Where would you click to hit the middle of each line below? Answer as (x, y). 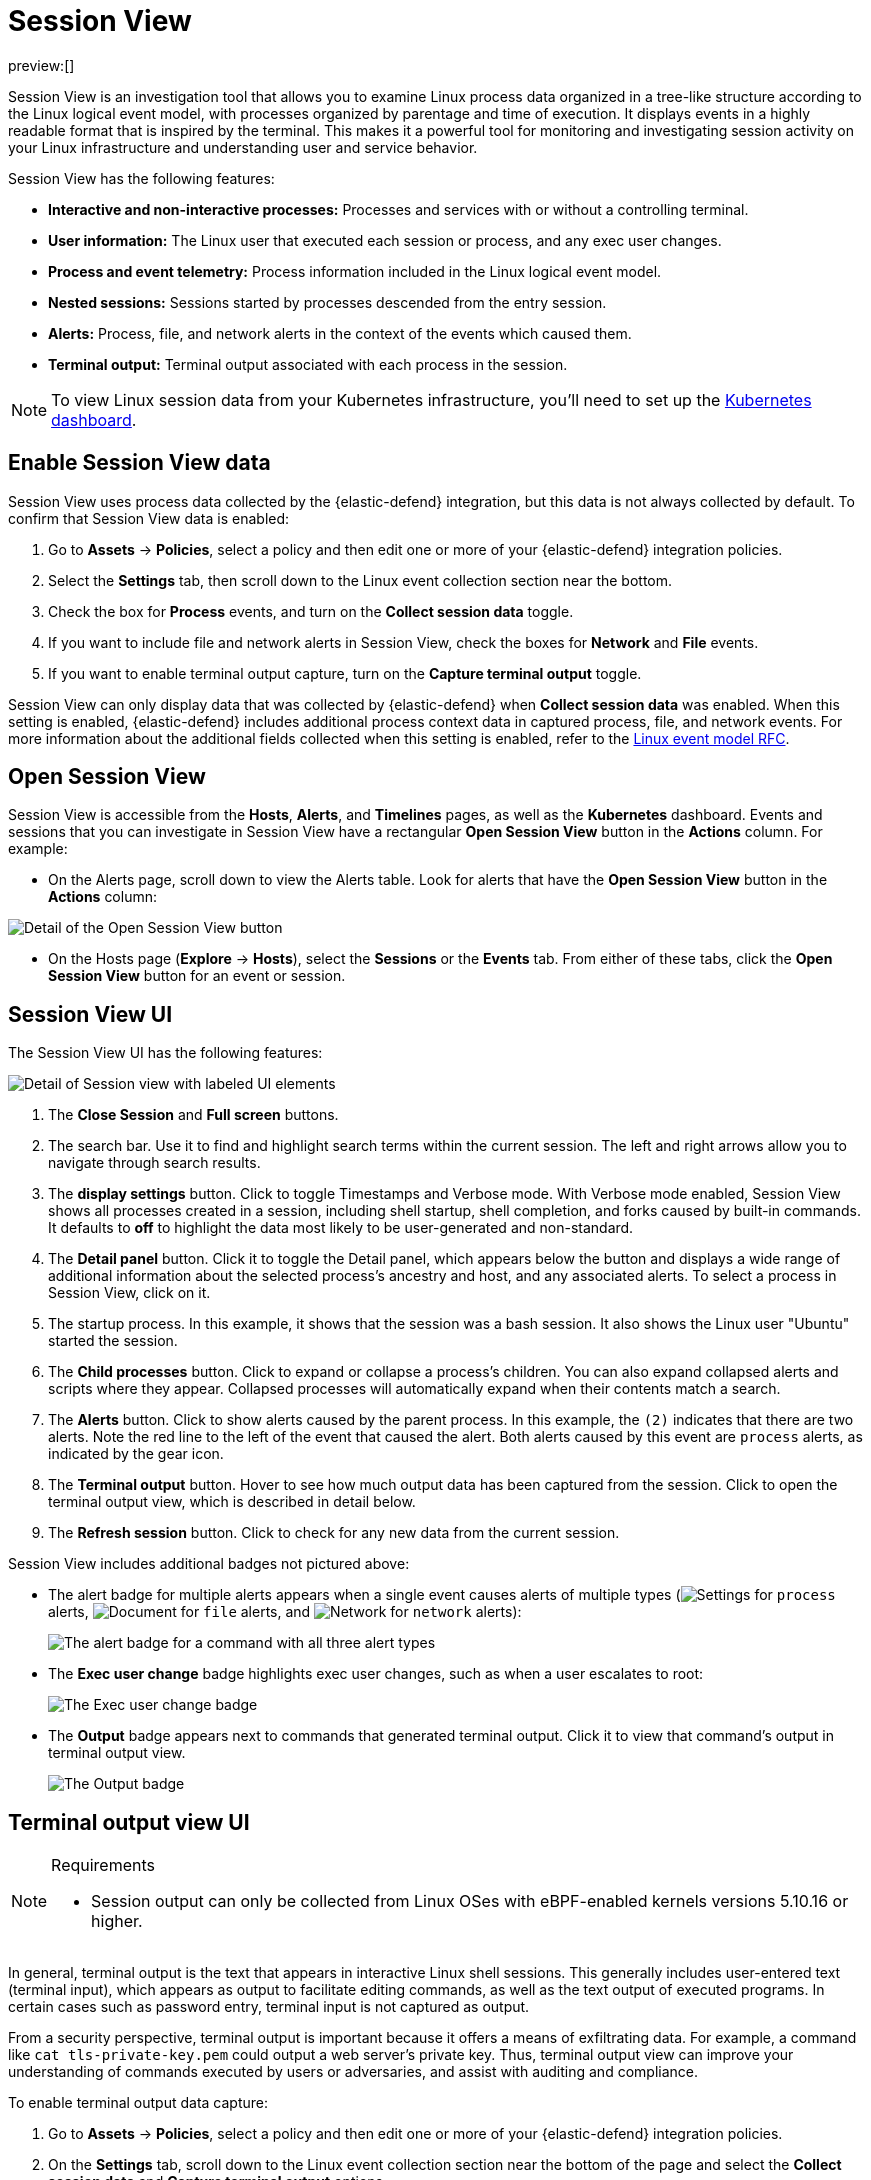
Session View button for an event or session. (197, 976)
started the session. (113, 1341)
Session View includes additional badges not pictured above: (209, 1564)
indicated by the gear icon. (136, 1454)
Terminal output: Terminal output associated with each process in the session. (308, 364)
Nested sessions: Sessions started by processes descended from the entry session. (327, 302)
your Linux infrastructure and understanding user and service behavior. (243, 147)
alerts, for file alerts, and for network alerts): (285, 1612)
